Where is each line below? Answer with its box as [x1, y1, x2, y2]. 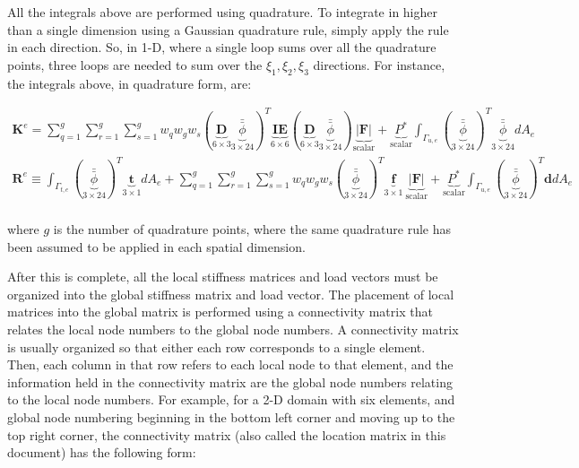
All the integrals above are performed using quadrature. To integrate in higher [7, 3, 438, 21]
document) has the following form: [7, 443, 196, 462]
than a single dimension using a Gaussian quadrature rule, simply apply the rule [7, 20, 449, 39]
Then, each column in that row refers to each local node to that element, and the [7, 355, 454, 374]
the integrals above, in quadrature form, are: [7, 74, 252, 92]
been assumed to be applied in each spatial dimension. [7, 237, 306, 256]
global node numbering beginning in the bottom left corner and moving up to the [7, 408, 455, 427]
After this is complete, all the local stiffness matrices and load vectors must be [7, 267, 438, 286]
